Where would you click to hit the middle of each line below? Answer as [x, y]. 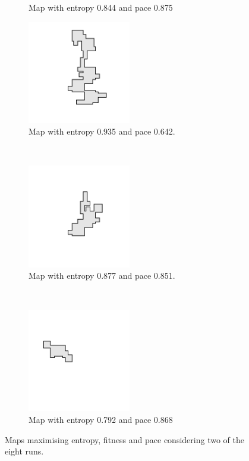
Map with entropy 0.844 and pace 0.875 [101, 7]
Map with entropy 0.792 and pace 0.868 [101, 419]
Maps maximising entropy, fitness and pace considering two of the [124, 439]
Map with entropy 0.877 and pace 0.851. [102, 275]
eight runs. [24, 451]
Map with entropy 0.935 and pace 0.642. [102, 131]
